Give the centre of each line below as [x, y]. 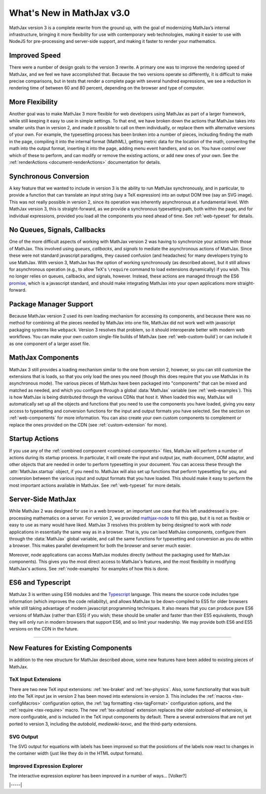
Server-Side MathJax [43, 499]
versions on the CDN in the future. [44, 629]
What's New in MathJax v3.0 [69, 13]
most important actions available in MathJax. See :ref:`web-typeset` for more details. [95, 485]
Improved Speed [35, 56]
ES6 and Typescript [40, 583]
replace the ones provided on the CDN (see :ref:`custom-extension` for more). [88, 425]
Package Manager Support [51, 304]
